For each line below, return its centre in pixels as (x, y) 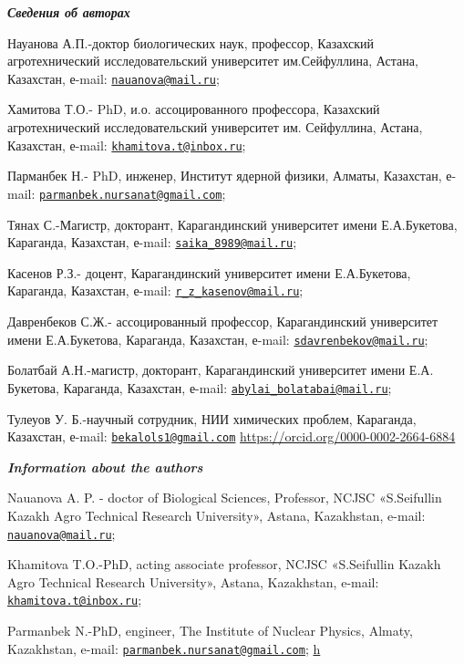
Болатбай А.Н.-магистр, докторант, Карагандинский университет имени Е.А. (221, 370)
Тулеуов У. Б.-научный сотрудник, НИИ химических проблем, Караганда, (212, 418)
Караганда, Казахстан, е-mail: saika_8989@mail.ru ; (152, 242)
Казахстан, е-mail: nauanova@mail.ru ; (113, 78)
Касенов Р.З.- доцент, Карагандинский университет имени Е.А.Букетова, (209, 272)
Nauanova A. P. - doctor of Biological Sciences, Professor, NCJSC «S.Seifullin (225, 498)
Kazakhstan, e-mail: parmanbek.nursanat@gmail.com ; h (164, 648)
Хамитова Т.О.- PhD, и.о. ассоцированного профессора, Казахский (194, 109)
